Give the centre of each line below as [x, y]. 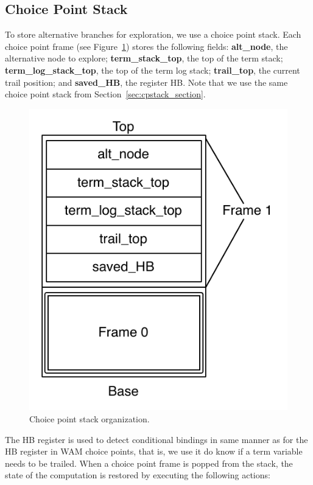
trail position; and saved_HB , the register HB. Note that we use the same [146, 82]
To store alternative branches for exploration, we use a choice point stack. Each [153, 34]
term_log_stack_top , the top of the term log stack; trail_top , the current [153, 70]
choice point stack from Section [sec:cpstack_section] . [105, 94]
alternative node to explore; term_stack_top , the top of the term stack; [144, 58]
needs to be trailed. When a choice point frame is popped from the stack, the [149, 463]
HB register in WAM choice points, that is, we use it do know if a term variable [154, 451]
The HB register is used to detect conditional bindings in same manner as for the [156, 439]
